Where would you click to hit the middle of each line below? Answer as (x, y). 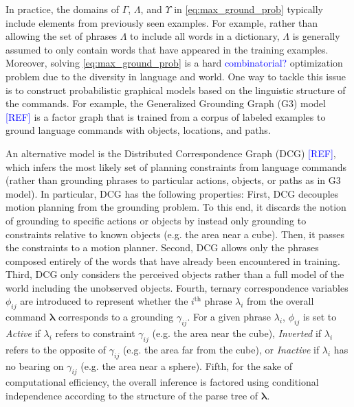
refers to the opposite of (56, 349)
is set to (320, 317)
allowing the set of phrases (62, 36)
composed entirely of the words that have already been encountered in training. (173, 260)
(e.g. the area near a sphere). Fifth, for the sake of (186, 365)
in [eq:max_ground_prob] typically (248, 9)
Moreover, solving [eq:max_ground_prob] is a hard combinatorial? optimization (174, 63)
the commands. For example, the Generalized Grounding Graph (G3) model (166, 103)
